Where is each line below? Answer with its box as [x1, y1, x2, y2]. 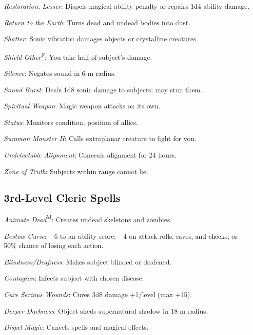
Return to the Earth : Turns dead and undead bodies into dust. [4, 17, 191, 27]
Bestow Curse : [4, 230, 47, 241]
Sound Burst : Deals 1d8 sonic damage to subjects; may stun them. [4, 84, 202, 94]
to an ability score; [59, 230, 116, 241]
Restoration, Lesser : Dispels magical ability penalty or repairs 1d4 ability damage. [4, 1, 250, 11]
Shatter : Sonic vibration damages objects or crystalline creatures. [4, 34, 198, 44]
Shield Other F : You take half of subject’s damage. [4, 50, 152, 62]
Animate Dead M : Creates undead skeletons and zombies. [4, 213, 172, 225]
